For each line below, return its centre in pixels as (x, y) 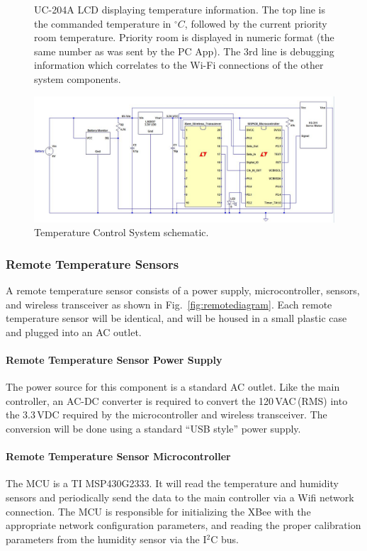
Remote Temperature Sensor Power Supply (114, 359)
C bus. (225, 539)
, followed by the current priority (256, 23)
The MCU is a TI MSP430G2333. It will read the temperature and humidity (172, 483)
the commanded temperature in (103, 23)
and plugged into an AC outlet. (74, 332)
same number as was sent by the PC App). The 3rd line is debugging (184, 51)
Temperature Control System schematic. (122, 232)
